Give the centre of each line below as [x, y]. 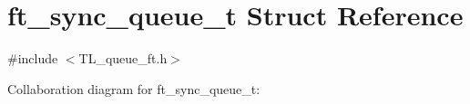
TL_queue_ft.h [123, 58]
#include [33, 58]
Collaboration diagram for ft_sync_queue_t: [134, 88]
